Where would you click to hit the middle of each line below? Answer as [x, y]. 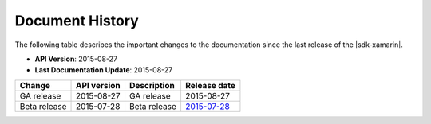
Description [152, 85]
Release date [210, 85]
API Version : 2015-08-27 [76, 59]
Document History [77, 21]
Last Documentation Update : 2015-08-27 [104, 70]
